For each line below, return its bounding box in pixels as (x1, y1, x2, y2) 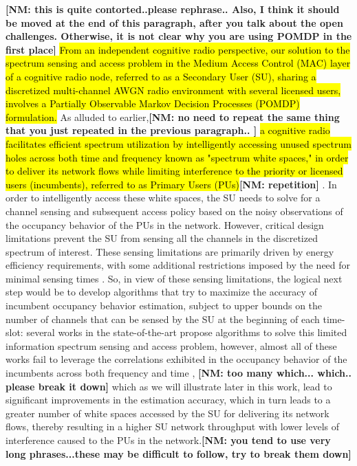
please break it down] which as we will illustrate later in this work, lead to (6, 379, 332, 393)
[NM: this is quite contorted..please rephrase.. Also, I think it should (6, 2, 340, 16)
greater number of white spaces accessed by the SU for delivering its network (6, 406, 329, 420)
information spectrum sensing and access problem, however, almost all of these (6, 338, 337, 353)
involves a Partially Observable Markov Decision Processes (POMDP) (6, 96, 300, 111)
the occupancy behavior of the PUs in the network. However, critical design (6, 217, 324, 232)
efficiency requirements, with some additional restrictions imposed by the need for (6, 258, 351, 272)
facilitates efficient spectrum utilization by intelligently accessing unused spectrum (6, 136, 351, 151)
